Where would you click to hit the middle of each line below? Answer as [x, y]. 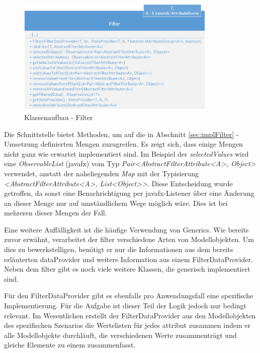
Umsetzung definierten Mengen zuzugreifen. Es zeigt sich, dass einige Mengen [123, 144]
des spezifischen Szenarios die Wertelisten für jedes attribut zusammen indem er [127, 325]
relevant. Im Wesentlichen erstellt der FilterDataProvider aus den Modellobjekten [130, 315]
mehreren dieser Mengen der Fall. [56, 213]
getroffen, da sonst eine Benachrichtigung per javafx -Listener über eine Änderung [129, 193]
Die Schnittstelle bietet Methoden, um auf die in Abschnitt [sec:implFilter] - [121, 134]
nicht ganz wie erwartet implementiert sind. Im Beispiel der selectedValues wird [126, 153]
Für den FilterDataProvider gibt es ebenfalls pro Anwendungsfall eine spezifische [129, 296]
